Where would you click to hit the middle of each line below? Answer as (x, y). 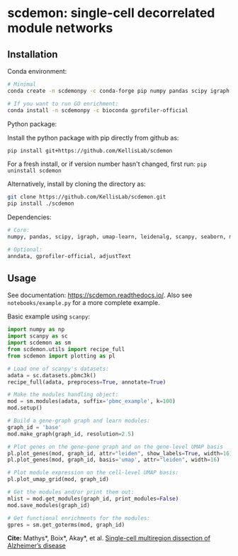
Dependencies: (29, 217)
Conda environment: (37, 71)
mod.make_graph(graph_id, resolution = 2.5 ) (71, 434)
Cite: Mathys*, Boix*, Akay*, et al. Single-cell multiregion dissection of (109, 538)
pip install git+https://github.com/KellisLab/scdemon (90, 150)
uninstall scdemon (34, 171)
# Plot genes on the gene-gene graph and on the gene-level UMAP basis (115, 447)
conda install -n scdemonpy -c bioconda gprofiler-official (98, 110)
